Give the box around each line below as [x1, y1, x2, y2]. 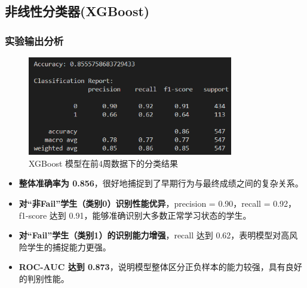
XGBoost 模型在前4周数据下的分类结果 [29, 157, 179, 169]
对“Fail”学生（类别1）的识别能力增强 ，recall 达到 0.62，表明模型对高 [19, 229, 290, 241]
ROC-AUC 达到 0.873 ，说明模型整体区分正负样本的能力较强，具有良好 [19, 261, 302, 273]
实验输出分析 [5, 33, 64, 48]
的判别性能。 [19, 272, 69, 284]
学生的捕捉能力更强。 [27, 240, 111, 253]
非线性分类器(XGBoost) [5, 2, 150, 20]
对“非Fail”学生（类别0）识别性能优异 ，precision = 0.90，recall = [19, 197, 271, 209]
